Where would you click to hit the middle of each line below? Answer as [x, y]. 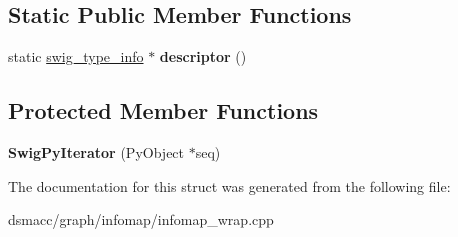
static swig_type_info [76, 56]
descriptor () [203, 56]
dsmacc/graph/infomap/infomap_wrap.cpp [141, 219]
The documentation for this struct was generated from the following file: [229, 185]
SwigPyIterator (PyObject [96, 152]
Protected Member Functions [163, 110]
